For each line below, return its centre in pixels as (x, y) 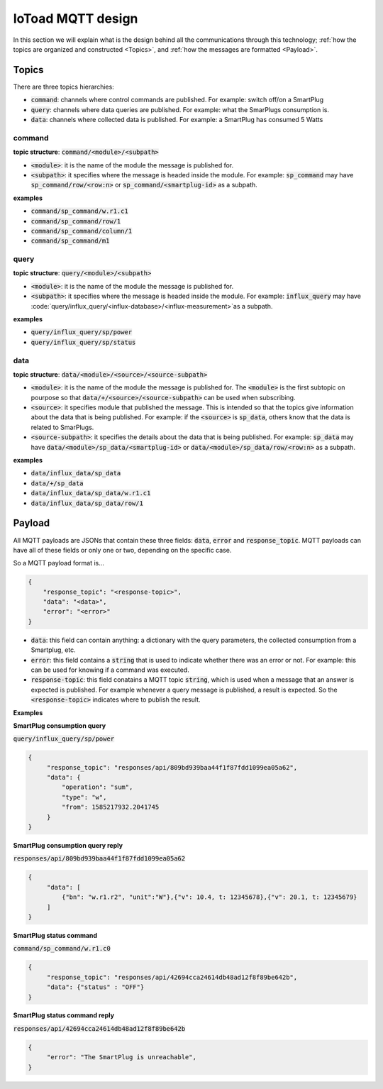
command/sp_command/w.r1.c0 (62, 949)
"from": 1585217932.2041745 (110, 807)
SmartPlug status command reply (64, 1015)
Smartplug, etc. (53, 650)
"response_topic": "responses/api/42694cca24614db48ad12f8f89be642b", (172, 977)
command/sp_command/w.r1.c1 (80, 211)
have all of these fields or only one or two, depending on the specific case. (122, 550)
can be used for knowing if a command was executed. (110, 670)
